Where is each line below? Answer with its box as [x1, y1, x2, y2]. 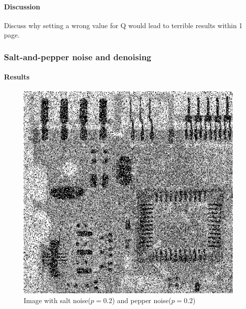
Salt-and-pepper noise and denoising [4, 50, 151, 63]
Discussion [4, 1, 40, 11]
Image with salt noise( [24, 295, 91, 305]
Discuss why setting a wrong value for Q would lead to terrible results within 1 [4, 20, 243, 30]
